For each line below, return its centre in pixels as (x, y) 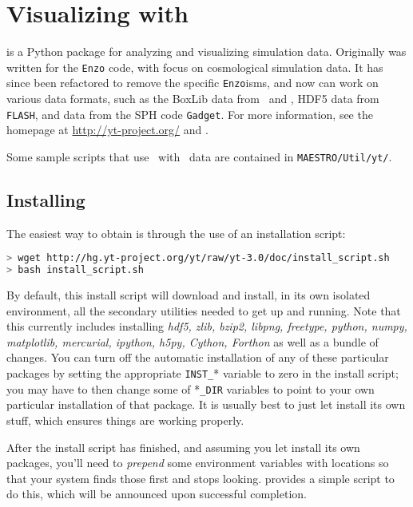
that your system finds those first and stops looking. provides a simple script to (201, 478)
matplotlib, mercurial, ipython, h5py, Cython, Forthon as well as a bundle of (193, 341)
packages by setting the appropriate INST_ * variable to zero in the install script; (203, 373)
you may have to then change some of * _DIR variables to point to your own (191, 388)
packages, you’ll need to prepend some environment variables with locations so (198, 463)
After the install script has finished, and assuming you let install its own (183, 447)
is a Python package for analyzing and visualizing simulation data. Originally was (206, 51)
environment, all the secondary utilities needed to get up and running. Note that (204, 310)
